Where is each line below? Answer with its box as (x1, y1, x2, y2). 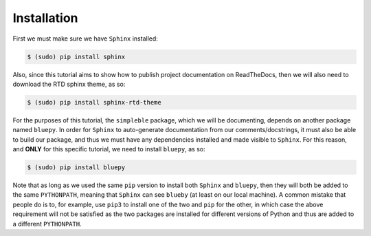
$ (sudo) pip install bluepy (27, 164, 126, 171)
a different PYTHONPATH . (12, 219, 82, 228)
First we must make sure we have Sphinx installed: (12, 34, 158, 43)
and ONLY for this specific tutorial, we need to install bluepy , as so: (12, 145, 205, 153)
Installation (12, 10, 78, 25)
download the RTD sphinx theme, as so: (12, 80, 126, 88)
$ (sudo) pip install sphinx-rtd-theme (27, 98, 161, 106)
